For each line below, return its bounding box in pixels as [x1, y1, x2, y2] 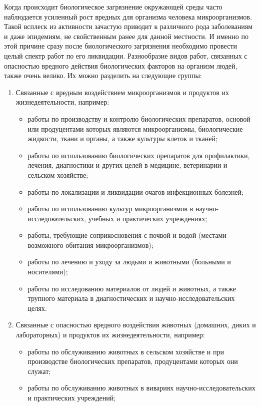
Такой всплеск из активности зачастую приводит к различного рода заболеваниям [4, 21, 253, 32]
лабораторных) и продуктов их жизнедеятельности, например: [15, 329, 205, 340]
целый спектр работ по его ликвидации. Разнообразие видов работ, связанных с [4, 50, 247, 61]
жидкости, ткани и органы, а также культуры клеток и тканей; [27, 133, 217, 144]
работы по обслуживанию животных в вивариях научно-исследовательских [27, 382, 255, 393]
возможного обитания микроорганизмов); [27, 239, 153, 250]
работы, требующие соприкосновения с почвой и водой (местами [27, 230, 226, 240]
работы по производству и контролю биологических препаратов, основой [27, 113, 250, 124]
